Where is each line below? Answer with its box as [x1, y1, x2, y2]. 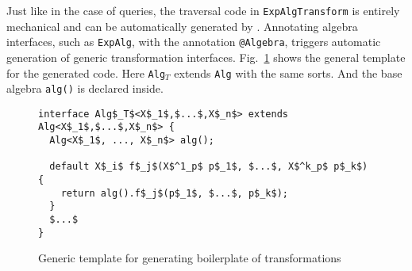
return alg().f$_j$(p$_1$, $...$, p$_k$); [60, 187, 288, 199]
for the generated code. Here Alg [6, 64, 166, 81]
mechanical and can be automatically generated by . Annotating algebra [6, 17, 358, 34]
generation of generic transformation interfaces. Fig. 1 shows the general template [6, 48, 406, 65]
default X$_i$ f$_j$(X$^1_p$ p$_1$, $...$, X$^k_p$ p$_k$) [49, 161, 368, 173]
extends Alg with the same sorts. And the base [174, 64, 402, 81]
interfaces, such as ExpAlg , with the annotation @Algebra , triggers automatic [6, 33, 381, 50]
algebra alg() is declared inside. [6, 80, 164, 97]
